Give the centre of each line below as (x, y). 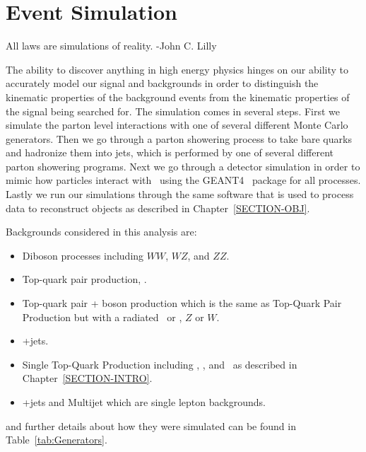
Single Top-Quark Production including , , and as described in (160, 364)
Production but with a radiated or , (102, 317)
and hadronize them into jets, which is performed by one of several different (170, 152)
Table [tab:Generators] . (57, 440)
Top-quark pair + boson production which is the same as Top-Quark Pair (182, 303)
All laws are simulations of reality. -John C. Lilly (111, 46)
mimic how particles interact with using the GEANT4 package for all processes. (183, 180)
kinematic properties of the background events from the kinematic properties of (178, 97)
